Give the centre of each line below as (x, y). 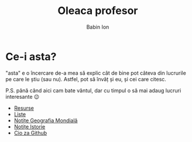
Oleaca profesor (98, 11)
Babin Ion (98, 27)
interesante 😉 (23, 96)
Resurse (24, 108)
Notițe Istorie (30, 126)
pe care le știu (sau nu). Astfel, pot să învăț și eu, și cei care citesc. (86, 79)
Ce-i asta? (31, 56)
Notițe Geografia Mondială (46, 120)
